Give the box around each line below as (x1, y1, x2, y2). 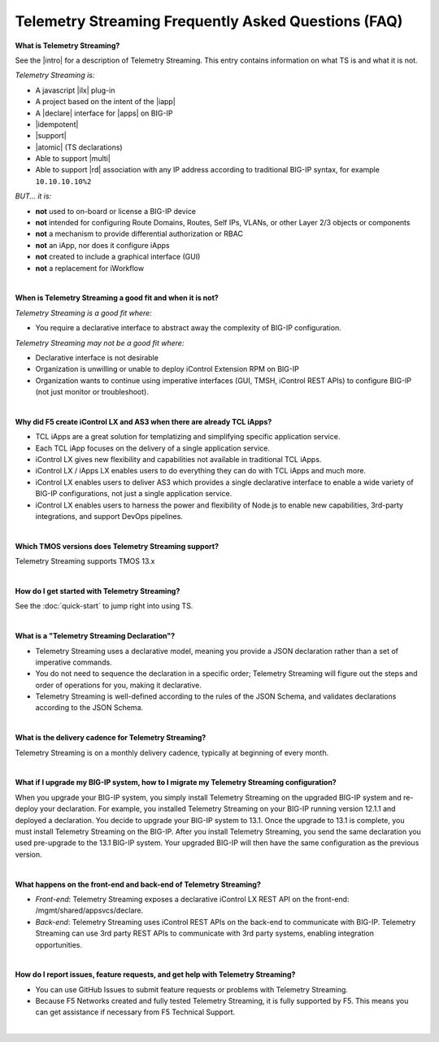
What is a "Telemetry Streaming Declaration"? (15, 631, 176, 641)
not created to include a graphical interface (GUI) (35, 252, 201, 262)
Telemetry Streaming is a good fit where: (15, 307, 152, 317)
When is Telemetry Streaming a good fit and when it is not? (15, 293, 219, 303)
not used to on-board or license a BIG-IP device (35, 206, 197, 216)
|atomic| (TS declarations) (35, 142, 123, 152)
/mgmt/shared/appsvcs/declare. (35, 905, 144, 915)
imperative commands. (35, 657, 113, 667)
